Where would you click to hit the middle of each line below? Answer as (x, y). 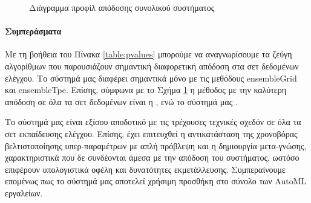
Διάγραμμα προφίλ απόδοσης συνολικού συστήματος (122, 7)
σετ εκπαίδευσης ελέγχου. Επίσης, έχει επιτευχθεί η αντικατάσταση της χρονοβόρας (151, 133)
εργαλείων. (24, 192)
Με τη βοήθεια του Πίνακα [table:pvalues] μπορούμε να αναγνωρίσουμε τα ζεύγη (149, 54)
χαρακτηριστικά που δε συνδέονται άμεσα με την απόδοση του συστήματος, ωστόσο (152, 157)
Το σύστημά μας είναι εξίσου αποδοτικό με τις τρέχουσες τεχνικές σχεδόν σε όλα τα (153, 122)
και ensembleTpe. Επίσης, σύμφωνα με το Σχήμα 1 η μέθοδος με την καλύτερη (146, 90)
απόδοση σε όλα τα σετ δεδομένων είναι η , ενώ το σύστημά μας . (121, 101)
